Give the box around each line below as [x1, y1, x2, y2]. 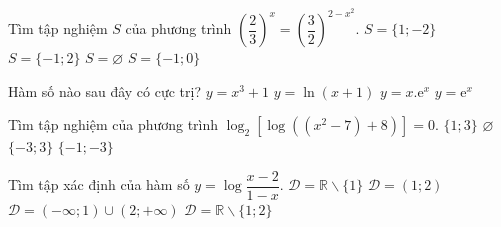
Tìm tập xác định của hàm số [8, 174, 190, 195]
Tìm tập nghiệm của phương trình [8, 114, 219, 135]
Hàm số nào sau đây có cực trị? [8, 80, 202, 101]
